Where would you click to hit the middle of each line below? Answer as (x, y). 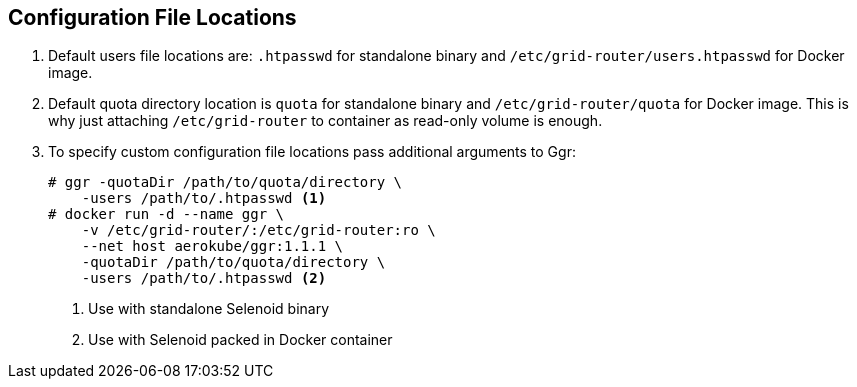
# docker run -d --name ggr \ (166, 214)
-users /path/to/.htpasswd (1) (204, 198)
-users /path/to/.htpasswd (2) (204, 278)
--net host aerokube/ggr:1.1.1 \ (212, 246)
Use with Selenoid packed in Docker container (240, 340)
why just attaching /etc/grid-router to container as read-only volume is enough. (325, 121)
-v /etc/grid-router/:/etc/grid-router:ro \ (258, 230)
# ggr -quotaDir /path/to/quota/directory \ (225, 182)
